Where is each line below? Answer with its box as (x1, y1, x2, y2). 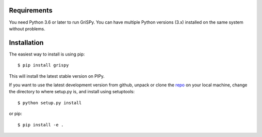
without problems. (9, 26, 46, 31)
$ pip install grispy (17, 63, 69, 68)
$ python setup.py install (17, 100, 82, 106)
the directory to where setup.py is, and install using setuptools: (9, 89, 135, 95)
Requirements (9, 6, 53, 14)
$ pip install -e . (17, 122, 64, 127)
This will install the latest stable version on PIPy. (9, 73, 105, 79)
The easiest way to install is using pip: (9, 51, 85, 57)
